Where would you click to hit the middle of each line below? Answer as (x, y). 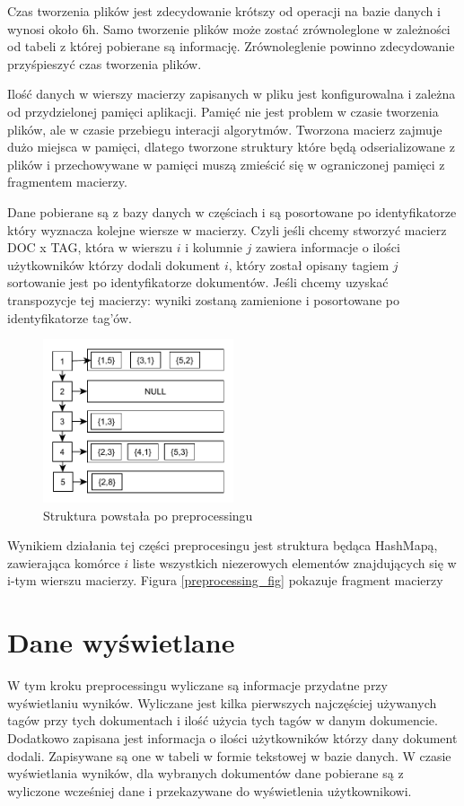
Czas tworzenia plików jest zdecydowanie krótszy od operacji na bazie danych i (224, 11)
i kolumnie (214, 247)
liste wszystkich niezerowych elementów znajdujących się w (294, 562)
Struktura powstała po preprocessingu (148, 515)
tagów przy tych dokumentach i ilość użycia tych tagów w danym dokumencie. (223, 720)
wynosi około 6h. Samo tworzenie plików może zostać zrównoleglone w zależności (229, 28)
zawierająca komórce (64, 562)
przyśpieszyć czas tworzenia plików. (105, 63)
